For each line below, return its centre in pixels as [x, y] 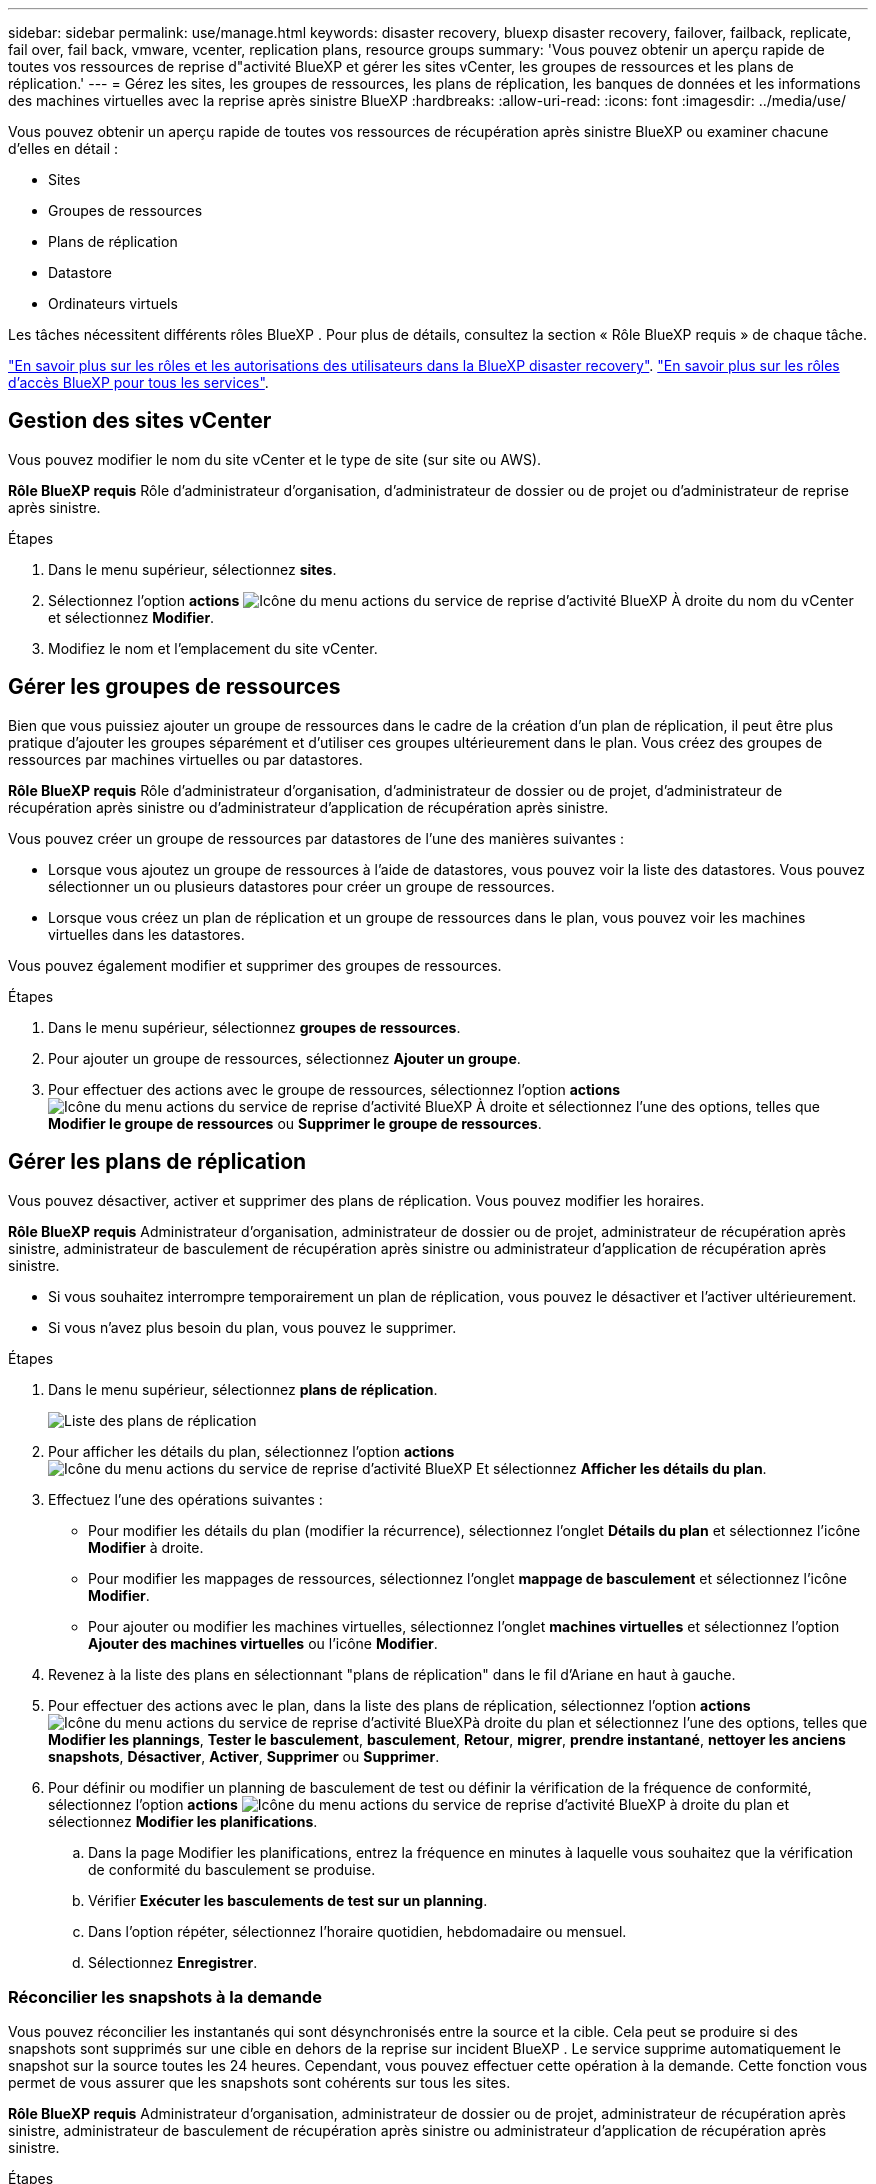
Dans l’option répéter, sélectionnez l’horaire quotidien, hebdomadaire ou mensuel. [357, 1931]
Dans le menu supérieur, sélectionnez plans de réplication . [243, 1389]
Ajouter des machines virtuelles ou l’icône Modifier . [263, 1643]
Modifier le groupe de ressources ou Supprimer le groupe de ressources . [295, 1123]
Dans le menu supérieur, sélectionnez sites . [192, 569]
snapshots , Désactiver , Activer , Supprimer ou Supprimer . [244, 1756]
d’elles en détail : [63, 148]
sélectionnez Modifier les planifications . [183, 1821]
